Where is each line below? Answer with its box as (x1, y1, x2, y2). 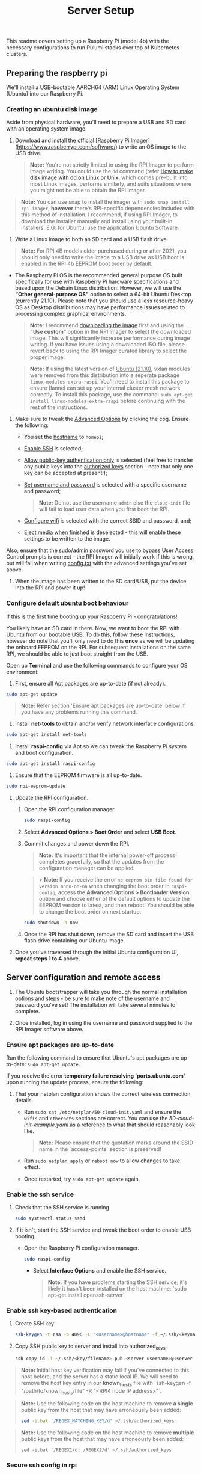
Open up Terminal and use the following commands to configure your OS (6, 662, 188, 669)
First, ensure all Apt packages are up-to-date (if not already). (14, 680, 166, 687)
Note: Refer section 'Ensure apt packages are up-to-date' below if (20, 702, 185, 710)
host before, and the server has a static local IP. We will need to (20, 1372, 179, 1380)
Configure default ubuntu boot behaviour (6, 599, 129, 607)
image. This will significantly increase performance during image (29, 334, 190, 342)
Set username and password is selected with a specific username (23, 481, 187, 488)
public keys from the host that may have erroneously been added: (20, 1436, 184, 1443)
